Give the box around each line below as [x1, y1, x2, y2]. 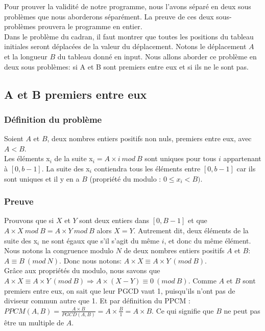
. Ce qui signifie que [152, 305, 214, 316]
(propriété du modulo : [89, 173, 161, 184]
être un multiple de [4, 317, 64, 327]
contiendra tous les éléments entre [94, 163, 201, 173]
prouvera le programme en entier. [38, 21, 142, 32]
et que [188, 215, 207, 226]
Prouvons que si [4, 215, 54, 226]
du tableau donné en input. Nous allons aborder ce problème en [57, 51, 257, 61]
